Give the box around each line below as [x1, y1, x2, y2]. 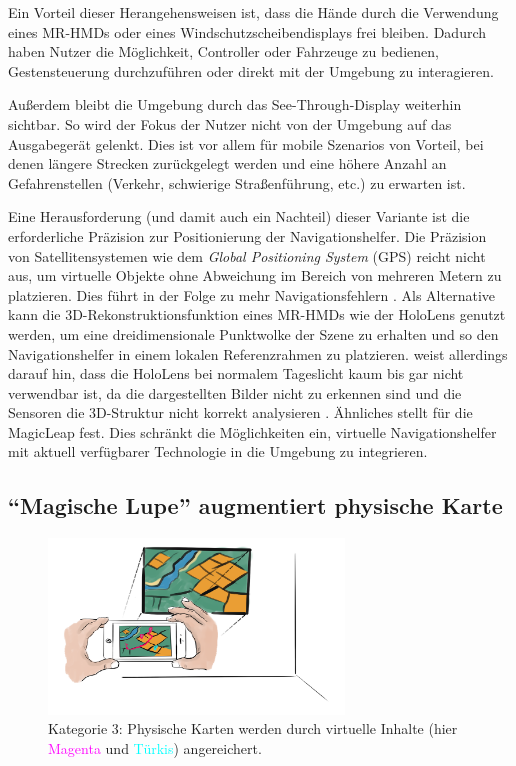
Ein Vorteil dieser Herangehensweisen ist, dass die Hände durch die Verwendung [8, 2, 499, 22]
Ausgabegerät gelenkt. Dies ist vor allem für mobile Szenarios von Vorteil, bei [8, 133, 484, 154]
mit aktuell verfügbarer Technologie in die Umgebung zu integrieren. [8, 441, 428, 462]
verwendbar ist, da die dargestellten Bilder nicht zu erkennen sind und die [8, 382, 462, 403]
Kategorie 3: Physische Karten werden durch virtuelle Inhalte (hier [48, 718, 458, 739]
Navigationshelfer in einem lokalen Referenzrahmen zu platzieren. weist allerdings [8, 343, 508, 364]
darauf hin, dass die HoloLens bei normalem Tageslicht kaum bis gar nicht [8, 363, 464, 384]
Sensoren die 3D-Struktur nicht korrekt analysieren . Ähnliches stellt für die [8, 402, 473, 423]
